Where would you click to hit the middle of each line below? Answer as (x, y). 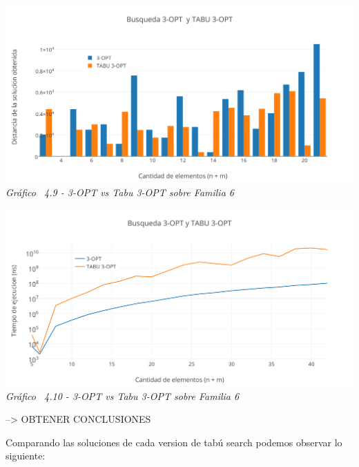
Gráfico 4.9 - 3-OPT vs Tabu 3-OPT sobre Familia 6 (120, 192)
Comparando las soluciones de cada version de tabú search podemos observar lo (174, 442)
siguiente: (26, 456)
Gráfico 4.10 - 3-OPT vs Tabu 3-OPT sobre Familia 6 (123, 395)
